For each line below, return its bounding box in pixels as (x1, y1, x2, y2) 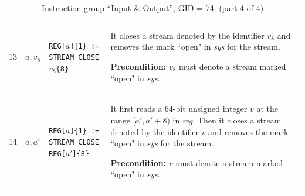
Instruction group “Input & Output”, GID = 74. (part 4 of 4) (41, 2, 264, 13)
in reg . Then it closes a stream (172, 114, 282, 126)
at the (256, 102, 279, 115)
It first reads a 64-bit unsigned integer (110, 102, 248, 115)
